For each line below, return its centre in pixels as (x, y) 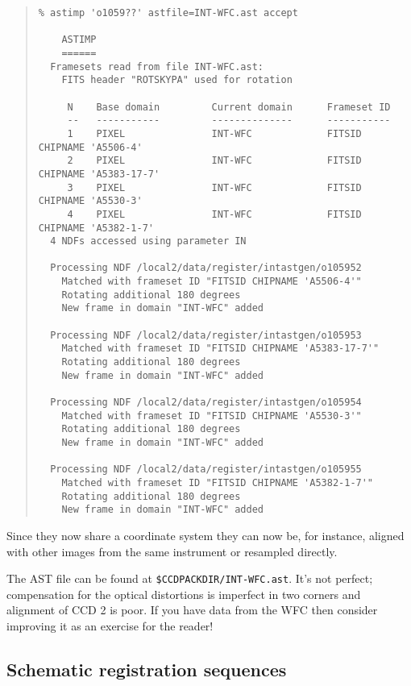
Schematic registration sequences (147, 669)
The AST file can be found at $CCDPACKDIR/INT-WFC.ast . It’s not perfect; (190, 578)
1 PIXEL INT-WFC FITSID (214, 133)
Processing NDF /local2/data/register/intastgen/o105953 (206, 335)
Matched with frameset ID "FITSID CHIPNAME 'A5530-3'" (212, 416)
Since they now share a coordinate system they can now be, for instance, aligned (205, 535)
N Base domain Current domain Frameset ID (229, 107)
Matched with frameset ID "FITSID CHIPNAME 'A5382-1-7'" (218, 482)
